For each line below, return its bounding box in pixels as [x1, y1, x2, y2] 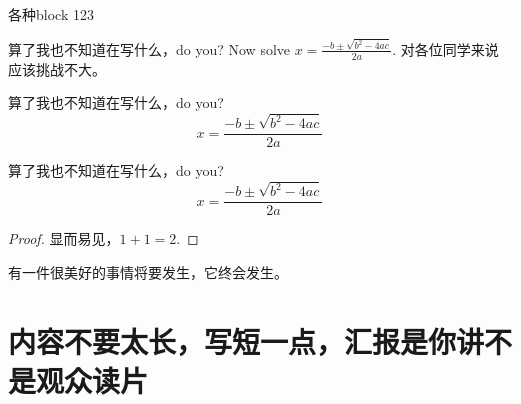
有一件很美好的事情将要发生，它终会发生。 [8, 261, 288, 282]
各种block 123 [8, 4, 94, 24]
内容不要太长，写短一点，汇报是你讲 [8, 320, 485, 361]
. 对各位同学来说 [392, 38, 499, 59]
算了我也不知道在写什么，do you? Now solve [8, 38, 291, 59]
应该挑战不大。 [8, 58, 106, 79]
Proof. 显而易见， [8, 228, 120, 249]
